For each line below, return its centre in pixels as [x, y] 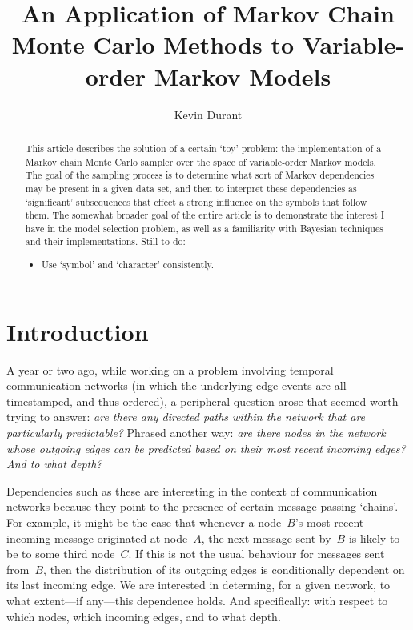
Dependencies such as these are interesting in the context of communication [192, 490]
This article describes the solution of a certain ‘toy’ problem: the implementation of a [203, 148]
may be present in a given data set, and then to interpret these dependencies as [191, 188]
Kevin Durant [208, 114]
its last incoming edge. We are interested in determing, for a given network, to [198, 585]
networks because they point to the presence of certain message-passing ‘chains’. [202, 506]
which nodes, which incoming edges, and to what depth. [144, 616]
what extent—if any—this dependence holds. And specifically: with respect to [197, 600]
